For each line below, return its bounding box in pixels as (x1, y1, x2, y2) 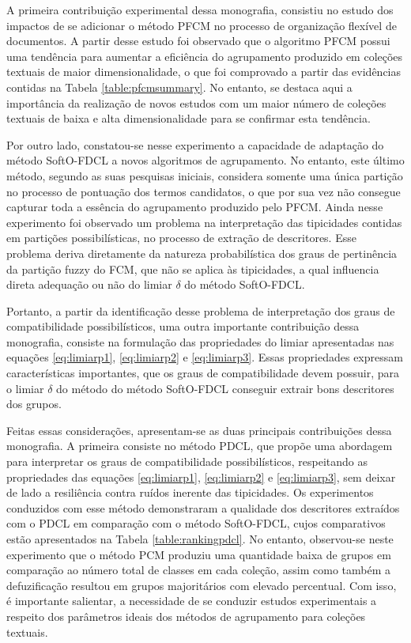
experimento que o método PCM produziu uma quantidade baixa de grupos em (6, 546, 391, 562)
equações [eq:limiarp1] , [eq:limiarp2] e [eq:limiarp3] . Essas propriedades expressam (6, 349, 403, 365)
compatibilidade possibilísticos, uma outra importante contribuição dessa (6, 318, 360, 335)
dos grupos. (6, 395, 62, 412)
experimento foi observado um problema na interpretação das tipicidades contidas (6, 214, 402, 230)
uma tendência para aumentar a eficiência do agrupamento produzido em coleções (6, 47, 403, 64)
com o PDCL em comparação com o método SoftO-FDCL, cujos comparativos (6, 515, 386, 531)
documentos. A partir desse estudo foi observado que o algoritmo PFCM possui (6, 32, 390, 49)
